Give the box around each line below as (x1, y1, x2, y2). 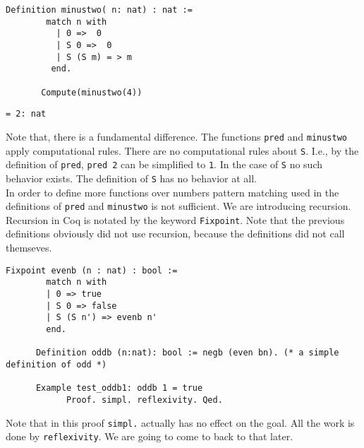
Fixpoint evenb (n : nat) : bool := (6, 265, 178, 276)
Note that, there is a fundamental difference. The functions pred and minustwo (6, 129, 347, 143)
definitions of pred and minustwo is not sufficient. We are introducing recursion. (6, 199, 351, 213)
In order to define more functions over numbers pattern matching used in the (6, 184, 339, 199)
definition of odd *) (6, 359, 107, 370)
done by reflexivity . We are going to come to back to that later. (6, 429, 293, 444)
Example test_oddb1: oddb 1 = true (35, 383, 203, 394)
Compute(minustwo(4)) (41, 87, 142, 98)
